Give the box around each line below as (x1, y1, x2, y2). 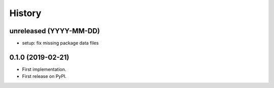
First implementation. (22, 66, 66, 72)
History (9, 8, 42, 19)
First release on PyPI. (22, 73, 67, 79)
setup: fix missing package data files (22, 40, 99, 46)
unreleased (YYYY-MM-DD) (9, 27, 100, 35)
